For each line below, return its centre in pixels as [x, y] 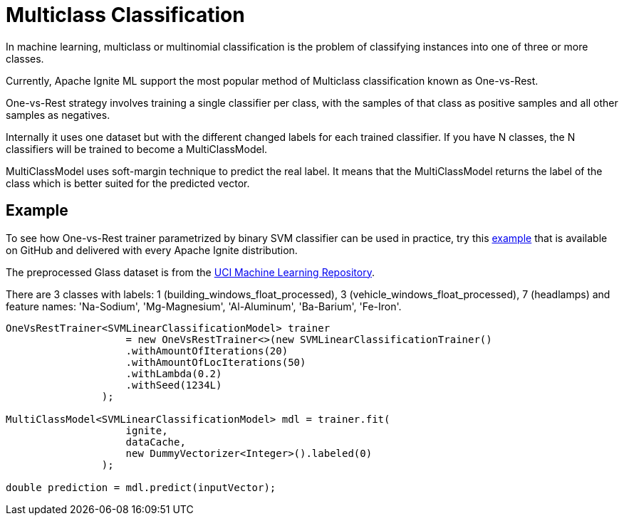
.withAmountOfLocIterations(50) [216, 362]
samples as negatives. [58, 115]
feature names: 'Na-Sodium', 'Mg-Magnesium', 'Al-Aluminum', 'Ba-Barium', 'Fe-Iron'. [204, 306]
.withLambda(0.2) [174, 373]
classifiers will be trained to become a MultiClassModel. [137, 149]
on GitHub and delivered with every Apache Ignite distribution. [152, 250]
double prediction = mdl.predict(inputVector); [141, 487]
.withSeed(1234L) [174, 385]
